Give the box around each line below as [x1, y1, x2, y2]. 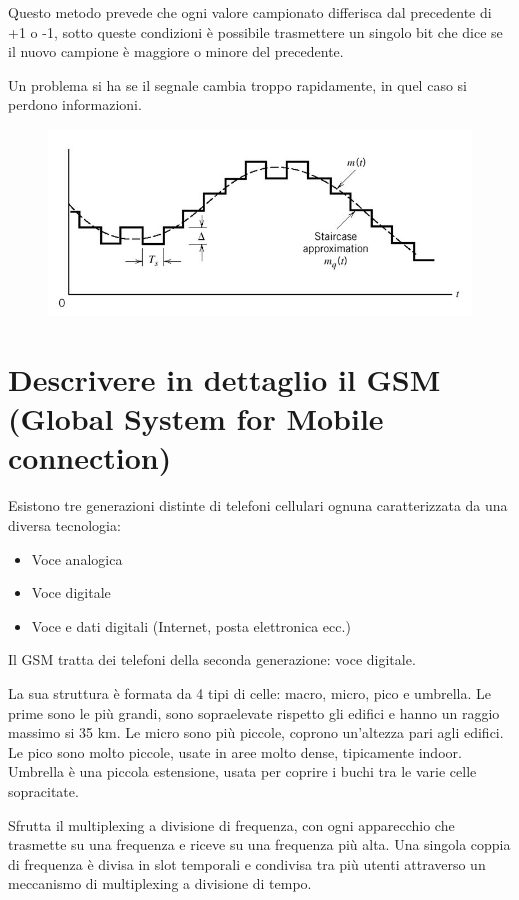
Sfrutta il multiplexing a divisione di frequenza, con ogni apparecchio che [8, 814, 455, 835]
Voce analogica [31, 548, 123, 569]
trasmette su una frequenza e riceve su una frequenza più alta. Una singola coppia [8, 834, 511, 855]
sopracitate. [8, 780, 79, 801]
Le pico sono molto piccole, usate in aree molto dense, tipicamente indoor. [8, 741, 462, 762]
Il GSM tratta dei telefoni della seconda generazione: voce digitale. [8, 649, 416, 670]
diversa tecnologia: [8, 514, 121, 535]
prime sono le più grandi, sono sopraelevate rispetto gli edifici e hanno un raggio [8, 702, 500, 723]
